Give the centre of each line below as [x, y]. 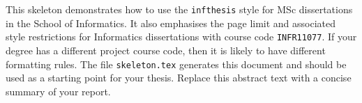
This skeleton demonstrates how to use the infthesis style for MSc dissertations [179, 9]
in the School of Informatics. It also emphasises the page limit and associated [171, 23]
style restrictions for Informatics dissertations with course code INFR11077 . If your [181, 37]
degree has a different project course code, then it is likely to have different [166, 50]
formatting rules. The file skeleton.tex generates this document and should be [176, 64]
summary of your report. [58, 91]
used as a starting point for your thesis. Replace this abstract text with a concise [179, 78]
